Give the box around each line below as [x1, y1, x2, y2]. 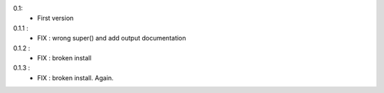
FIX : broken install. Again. [37, 73, 114, 82]
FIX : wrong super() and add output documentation [37, 34, 186, 43]
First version [37, 14, 74, 23]
